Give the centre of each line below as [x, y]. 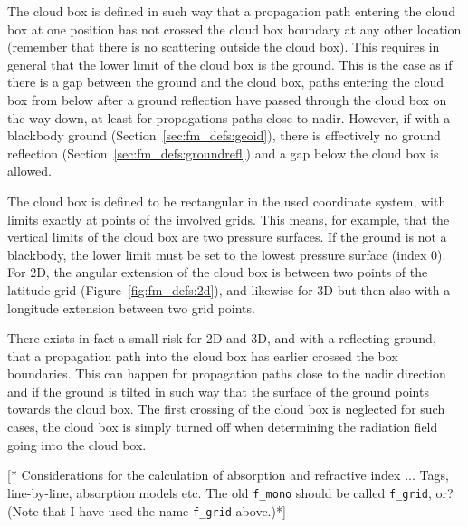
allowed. [29, 171]
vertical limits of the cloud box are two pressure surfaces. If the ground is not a [227, 237]
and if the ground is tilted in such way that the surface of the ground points [218, 391]
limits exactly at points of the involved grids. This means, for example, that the [229, 219]
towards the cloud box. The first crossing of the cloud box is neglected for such [226, 409]
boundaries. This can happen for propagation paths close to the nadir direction [227, 374]
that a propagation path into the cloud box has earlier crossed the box [203, 355]
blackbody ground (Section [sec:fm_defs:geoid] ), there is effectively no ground [224, 135]
